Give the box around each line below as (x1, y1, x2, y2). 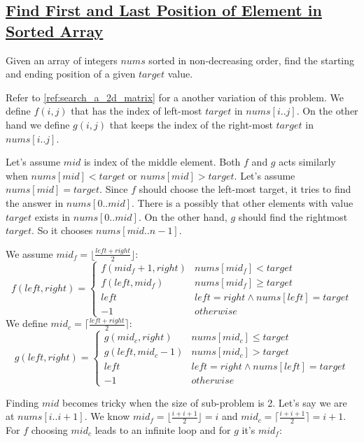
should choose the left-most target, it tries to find (139, 182, 351, 196)
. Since (99, 182, 128, 196)
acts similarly (279, 154, 336, 169)
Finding (6, 395, 39, 409)
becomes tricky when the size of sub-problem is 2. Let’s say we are (62, 395, 347, 409)
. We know (84, 409, 130, 423)
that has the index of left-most (71, 103, 202, 118)
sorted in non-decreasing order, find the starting (148, 52, 355, 67)
